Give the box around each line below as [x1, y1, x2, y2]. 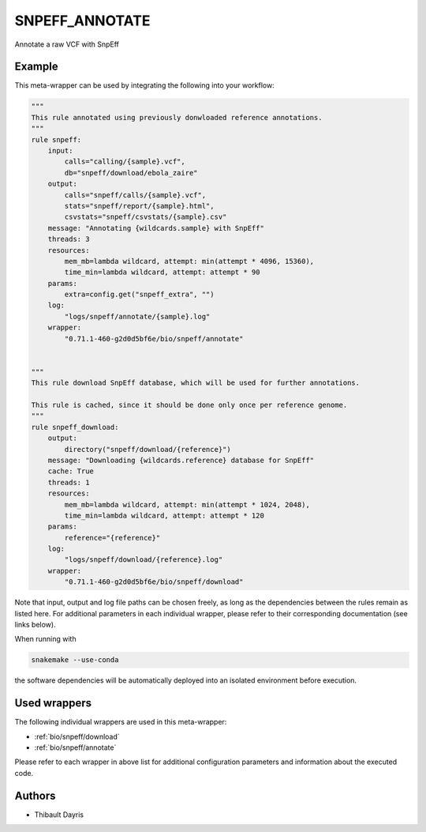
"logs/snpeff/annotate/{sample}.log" [64, 312, 211, 321]
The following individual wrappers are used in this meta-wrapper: [14, 717, 227, 727]
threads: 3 [47, 235, 90, 244]
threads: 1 [47, 478, 90, 487]
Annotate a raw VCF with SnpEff [14, 40, 120, 49]
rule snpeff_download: [31, 423, 119, 431]
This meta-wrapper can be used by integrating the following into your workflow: [14, 81, 275, 90]
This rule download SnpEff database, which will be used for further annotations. [31, 378, 361, 387]
